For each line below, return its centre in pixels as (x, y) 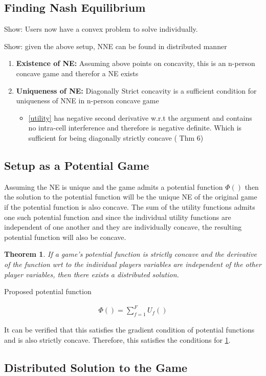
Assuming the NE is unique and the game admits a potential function (114, 186)
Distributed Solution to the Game (96, 367)
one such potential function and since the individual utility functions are (118, 217)
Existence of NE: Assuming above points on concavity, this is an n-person (136, 63)
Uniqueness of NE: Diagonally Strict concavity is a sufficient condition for (136, 90)
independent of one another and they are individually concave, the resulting (123, 227)
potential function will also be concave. (65, 237)
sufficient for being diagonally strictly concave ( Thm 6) (116, 137)
